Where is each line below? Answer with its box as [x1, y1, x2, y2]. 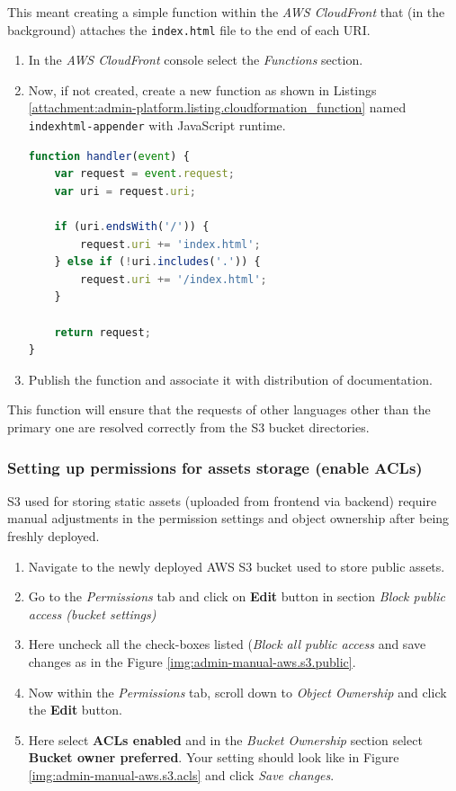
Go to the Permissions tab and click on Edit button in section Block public [28, 587, 445, 606]
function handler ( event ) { [28, 149, 190, 163]
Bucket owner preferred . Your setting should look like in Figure [28, 748, 399, 767]
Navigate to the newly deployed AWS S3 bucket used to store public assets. [28, 556, 445, 575]
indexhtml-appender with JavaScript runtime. [28, 116, 286, 135]
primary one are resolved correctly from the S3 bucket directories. [7, 418, 370, 436]
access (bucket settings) [28, 604, 156, 623]
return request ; [54, 325, 151, 339]
